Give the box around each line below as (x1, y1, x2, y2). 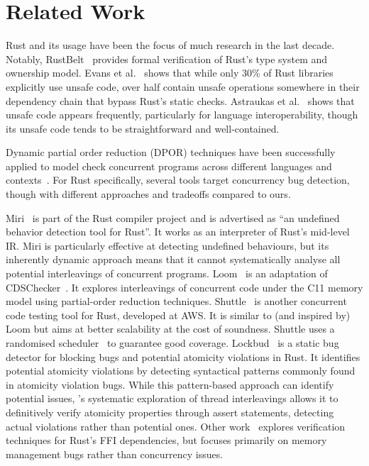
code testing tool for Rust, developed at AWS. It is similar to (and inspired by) (6, 307, 351, 322)
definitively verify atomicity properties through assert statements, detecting (6, 404, 334, 419)
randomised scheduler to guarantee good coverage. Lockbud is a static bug (6, 335, 339, 350)
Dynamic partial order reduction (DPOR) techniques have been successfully (6, 145, 336, 160)
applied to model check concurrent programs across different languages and (6, 158, 332, 173)
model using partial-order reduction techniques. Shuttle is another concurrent (6, 294, 347, 309)
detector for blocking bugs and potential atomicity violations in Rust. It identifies (6, 349, 360, 364)
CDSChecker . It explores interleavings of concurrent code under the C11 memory (6, 279, 363, 294)
